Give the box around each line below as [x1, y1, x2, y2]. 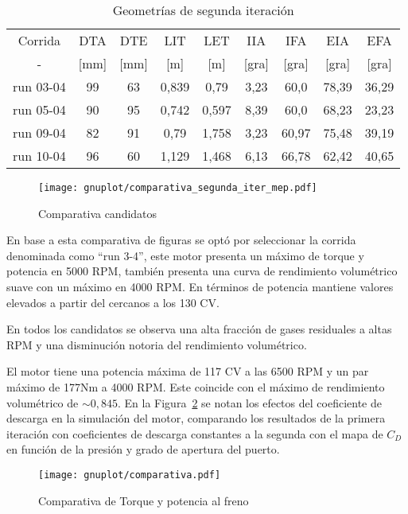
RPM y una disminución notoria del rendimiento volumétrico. [6, 336, 307, 352]
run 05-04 [13, 100, 66, 119]
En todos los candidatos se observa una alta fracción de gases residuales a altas [6, 321, 392, 337]
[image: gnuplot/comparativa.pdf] [38, 469, 221, 481]
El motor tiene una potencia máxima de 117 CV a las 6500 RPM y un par [6, 363, 369, 380]
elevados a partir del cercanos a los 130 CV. [6, 294, 220, 310]
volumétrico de [6, 394, 79, 411]
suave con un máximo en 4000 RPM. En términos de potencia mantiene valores [6, 278, 394, 295]
